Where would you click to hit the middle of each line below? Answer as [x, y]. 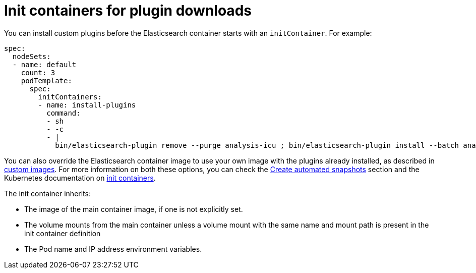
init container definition [63, 233]
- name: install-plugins [87, 105]
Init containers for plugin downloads [128, 11]
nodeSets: [32, 56]
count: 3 [38, 72]
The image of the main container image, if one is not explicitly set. [134, 209]
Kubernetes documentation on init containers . [80, 178]
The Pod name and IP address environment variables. [113, 249]
